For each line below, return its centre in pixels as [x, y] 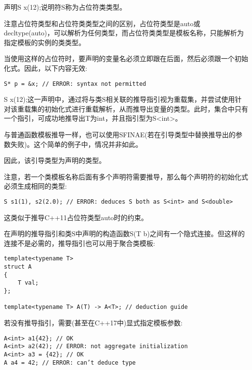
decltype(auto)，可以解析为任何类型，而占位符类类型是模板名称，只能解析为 [124, 33]
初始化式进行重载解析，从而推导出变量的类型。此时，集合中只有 [146, 108]
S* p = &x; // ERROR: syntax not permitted [75, 84]
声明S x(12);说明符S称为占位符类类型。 [65, 7]
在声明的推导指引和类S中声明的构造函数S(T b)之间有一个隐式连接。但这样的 [125, 233]
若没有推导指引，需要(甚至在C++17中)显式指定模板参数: [93, 322]
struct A [18, 267]
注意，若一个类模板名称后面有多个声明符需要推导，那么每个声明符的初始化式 [126, 176]
